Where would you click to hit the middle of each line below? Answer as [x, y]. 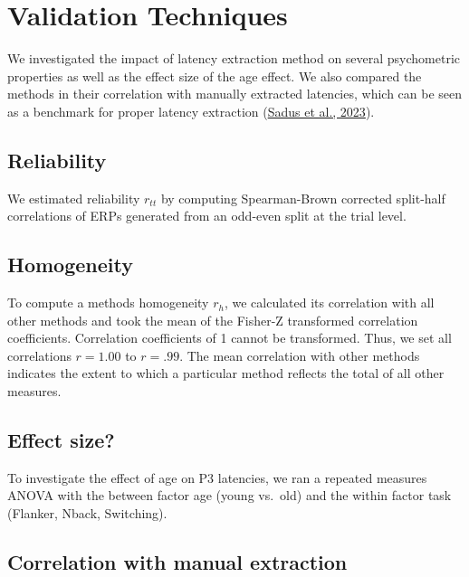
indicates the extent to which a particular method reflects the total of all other [226, 373]
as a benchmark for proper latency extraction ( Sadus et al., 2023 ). [191, 111]
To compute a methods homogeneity [108, 303]
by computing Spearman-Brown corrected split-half [303, 198]
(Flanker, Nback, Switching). [87, 513]
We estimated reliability [74, 198]
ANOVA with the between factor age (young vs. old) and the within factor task [230, 495]
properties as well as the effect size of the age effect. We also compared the [215, 76]
